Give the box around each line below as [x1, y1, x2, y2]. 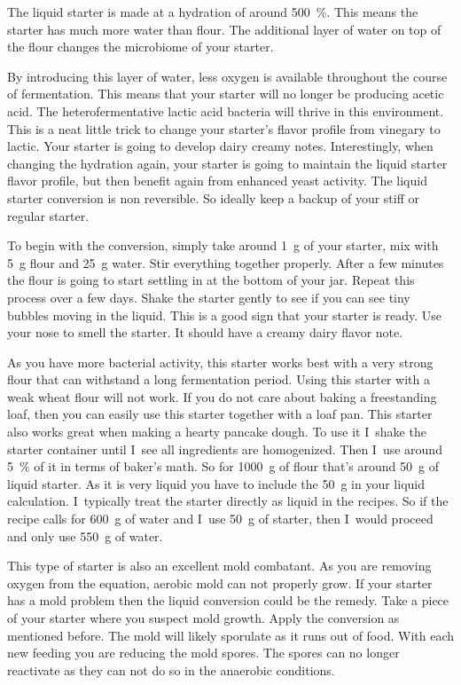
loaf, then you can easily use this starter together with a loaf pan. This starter [7, 405, 433, 423]
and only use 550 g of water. [7, 526, 163, 545]
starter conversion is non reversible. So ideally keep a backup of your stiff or [7, 188, 419, 207]
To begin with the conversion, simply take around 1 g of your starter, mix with [7, 236, 439, 255]
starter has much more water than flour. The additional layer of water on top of [7, 20, 441, 38]
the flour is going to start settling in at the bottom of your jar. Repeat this [7, 271, 415, 289]
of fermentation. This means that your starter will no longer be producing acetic [7, 84, 444, 103]
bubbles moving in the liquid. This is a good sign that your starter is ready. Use [7, 305, 441, 324]
